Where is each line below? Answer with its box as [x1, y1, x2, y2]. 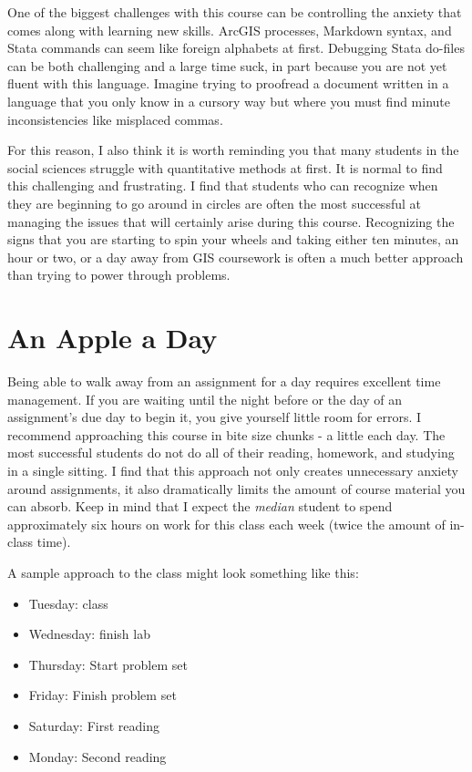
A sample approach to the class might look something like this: [7, 562, 359, 582]
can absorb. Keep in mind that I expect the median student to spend [7, 497, 393, 516]
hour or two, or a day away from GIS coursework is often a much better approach [7, 247, 464, 266]
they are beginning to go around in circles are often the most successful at [7, 193, 421, 212]
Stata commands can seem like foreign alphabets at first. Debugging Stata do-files [7, 38, 465, 57]
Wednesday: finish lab [28, 624, 150, 643]
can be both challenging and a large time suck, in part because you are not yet [7, 56, 447, 75]
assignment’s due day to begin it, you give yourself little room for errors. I [7, 407, 422, 427]
